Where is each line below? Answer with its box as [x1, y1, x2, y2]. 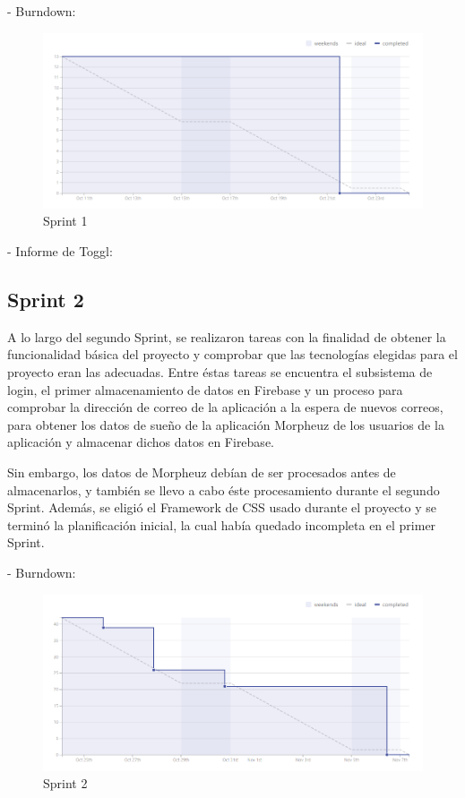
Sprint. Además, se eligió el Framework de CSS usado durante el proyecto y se [7, 498, 436, 517]
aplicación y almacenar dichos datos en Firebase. [7, 433, 274, 451]
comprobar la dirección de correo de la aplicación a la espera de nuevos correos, [7, 398, 443, 416]
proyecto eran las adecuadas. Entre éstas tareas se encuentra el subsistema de [7, 363, 433, 382]
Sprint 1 [43, 211, 88, 230]
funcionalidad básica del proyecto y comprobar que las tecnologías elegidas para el [7, 345, 458, 364]
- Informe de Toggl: [7, 242, 113, 261]
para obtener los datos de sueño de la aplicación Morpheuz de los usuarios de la [7, 415, 444, 433]
